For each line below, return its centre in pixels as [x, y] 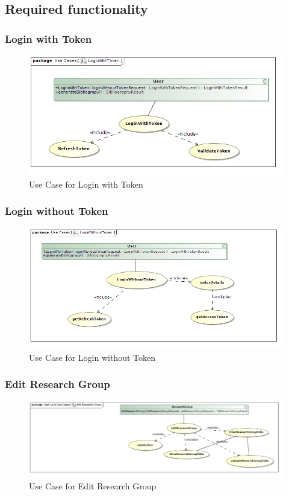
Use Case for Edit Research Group [93, 486]
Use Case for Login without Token [92, 357]
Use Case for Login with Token [86, 184]
